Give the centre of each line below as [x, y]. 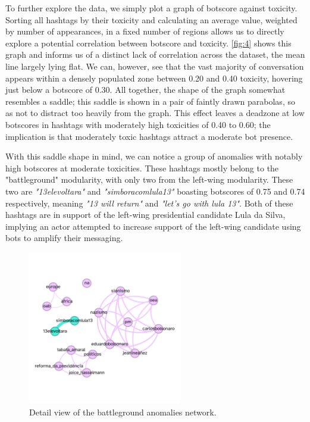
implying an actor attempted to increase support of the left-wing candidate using [153, 226]
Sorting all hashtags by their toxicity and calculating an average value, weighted [151, 19]
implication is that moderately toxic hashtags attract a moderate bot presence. [149, 136]
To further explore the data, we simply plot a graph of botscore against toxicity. [151, 8]
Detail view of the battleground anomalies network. [123, 412]
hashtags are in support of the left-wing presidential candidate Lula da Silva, [145, 215]
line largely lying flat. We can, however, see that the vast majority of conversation [155, 66]
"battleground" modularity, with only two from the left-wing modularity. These [149, 179]
